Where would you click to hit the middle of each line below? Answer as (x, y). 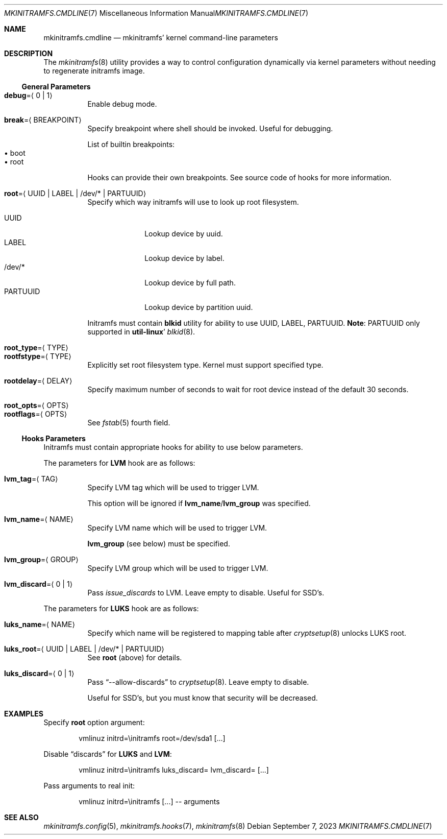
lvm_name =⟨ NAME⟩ (39, 519)
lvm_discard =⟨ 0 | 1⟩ (39, 584)
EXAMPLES (24, 714)
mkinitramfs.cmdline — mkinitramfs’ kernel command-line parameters (161, 38)
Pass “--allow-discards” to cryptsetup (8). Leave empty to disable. (198, 682)
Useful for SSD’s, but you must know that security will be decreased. (203, 698)
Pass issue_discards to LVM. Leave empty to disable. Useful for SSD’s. (206, 593)
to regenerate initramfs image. (94, 71)
